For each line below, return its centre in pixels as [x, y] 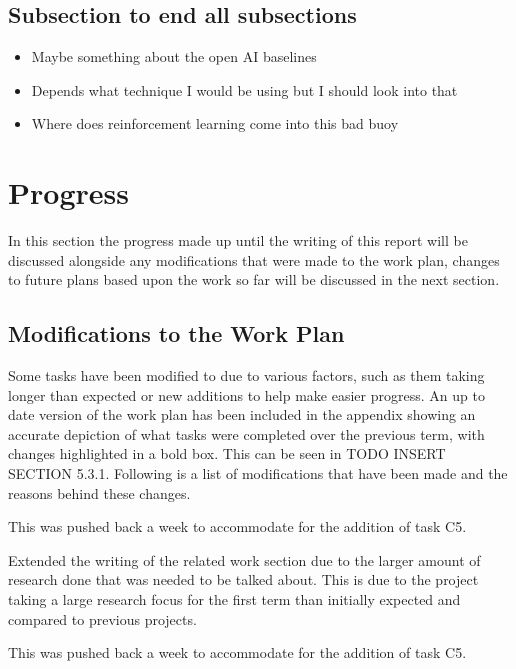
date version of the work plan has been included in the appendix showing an [242, 414]
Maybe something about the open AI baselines [174, 56]
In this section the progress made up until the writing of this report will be [238, 240]
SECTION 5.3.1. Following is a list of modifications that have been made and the [258, 473]
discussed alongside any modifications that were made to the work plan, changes [254, 259]
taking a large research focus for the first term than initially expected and [234, 599]
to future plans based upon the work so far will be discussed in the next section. [254, 279]
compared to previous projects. [102, 618]
